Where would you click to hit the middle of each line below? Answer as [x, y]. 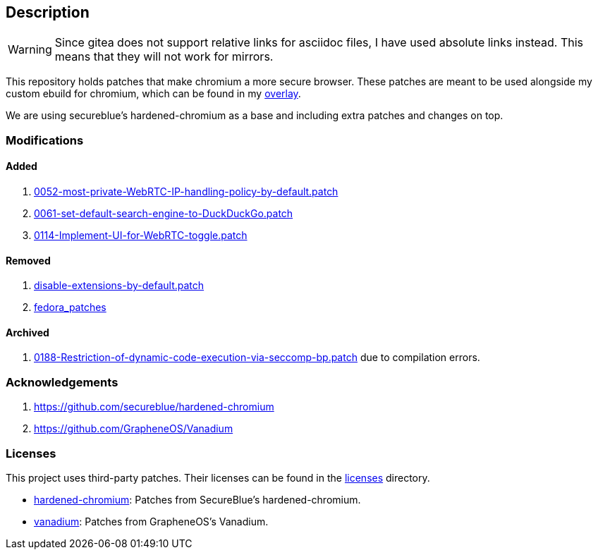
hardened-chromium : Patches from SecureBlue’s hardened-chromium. [197, 499]
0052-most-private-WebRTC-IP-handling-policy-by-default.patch [186, 192]
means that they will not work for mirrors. [164, 57]
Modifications [45, 140]
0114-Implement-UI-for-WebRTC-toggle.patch [141, 236]
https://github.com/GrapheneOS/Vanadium [134, 429]
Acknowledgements [62, 382]
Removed [28, 260]
